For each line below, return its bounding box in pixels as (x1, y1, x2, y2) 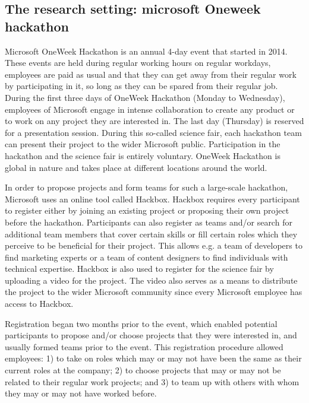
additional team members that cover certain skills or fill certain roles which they (5, 227, 298, 240)
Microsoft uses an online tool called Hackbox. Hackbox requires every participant (5, 192, 300, 205)
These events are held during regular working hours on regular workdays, (5, 56, 271, 69)
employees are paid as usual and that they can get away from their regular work (5, 68, 297, 80)
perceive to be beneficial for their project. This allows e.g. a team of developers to (5, 239, 302, 252)
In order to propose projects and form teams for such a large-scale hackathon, (5, 181, 288, 193)
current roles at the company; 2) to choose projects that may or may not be (5, 364, 281, 376)
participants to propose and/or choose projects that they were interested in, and (5, 329, 297, 341)
